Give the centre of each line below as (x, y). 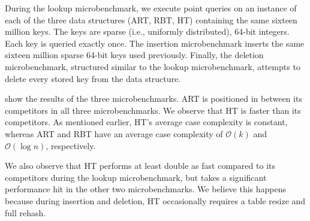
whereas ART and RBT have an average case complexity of (114, 133)
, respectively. (71, 145)
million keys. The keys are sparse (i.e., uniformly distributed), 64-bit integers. (147, 31)
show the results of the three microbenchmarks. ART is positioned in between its (154, 99)
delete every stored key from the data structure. (93, 78)
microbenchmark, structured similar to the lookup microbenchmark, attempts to (153, 66)
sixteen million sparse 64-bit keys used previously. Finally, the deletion (134, 55)
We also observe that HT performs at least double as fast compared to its (140, 166)
